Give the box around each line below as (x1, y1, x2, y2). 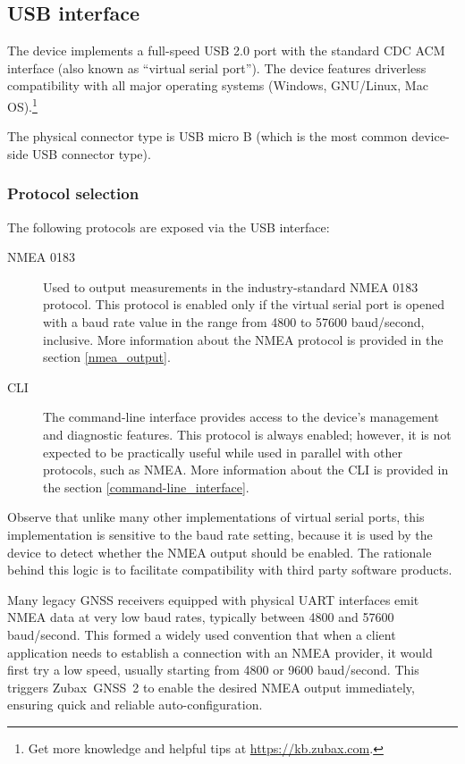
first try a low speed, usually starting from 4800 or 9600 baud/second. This (7, 660, 419, 679)
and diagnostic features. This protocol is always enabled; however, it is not (43, 424, 452, 443)
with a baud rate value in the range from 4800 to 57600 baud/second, (43, 313, 425, 332)
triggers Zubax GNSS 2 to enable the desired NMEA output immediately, (7, 677, 415, 696)
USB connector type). (32, 144, 151, 163)
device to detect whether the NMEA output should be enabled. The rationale (7, 542, 432, 561)
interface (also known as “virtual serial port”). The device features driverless (7, 58, 427, 77)
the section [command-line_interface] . (43, 477, 249, 496)
